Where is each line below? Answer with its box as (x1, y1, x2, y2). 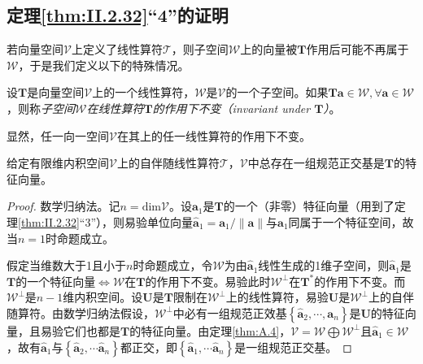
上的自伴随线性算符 (116, 154, 220, 171)
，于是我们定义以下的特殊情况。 (18, 56, 190, 73)
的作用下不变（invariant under (152, 99, 311, 116)
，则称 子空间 (7, 99, 75, 116)
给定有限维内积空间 (7, 154, 109, 171)
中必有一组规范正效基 (172, 304, 287, 321)
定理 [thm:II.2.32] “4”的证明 (7, 2, 229, 28)
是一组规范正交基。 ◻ (234, 338, 352, 355)
